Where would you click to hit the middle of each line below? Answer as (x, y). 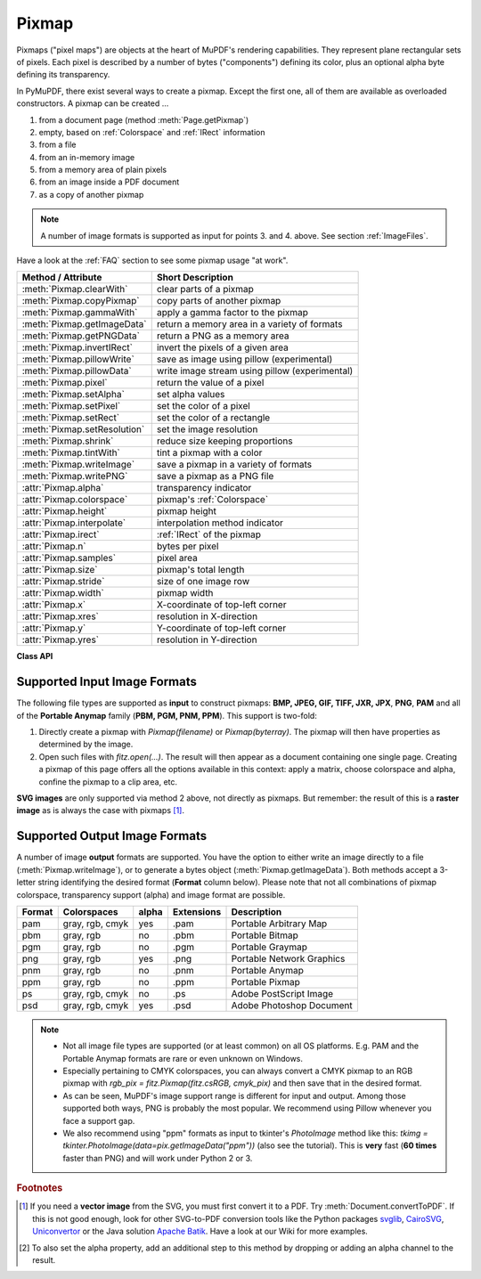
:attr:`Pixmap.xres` (61, 616)
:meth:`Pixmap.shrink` (68, 441)
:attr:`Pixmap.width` (63, 593)
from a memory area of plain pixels (103, 170)
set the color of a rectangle (213, 418)
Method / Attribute (62, 278)
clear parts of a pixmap (205, 289)
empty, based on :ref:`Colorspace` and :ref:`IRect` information (152, 132)
